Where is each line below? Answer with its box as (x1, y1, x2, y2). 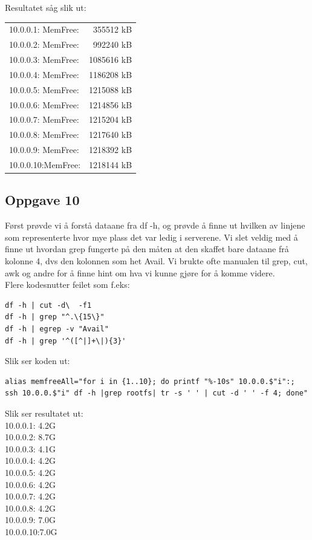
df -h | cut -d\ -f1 (5, 301, 92, 310)
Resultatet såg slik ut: (5, 1, 86, 13)
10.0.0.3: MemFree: (9, 53, 79, 66)
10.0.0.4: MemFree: (9, 68, 79, 80)
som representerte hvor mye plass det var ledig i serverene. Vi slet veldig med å (5, 230, 298, 243)
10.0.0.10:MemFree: (9, 158, 81, 171)
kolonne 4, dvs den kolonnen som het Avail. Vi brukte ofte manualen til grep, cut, (5, 255, 308, 267)
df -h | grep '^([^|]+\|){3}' (5, 336, 126, 345)
